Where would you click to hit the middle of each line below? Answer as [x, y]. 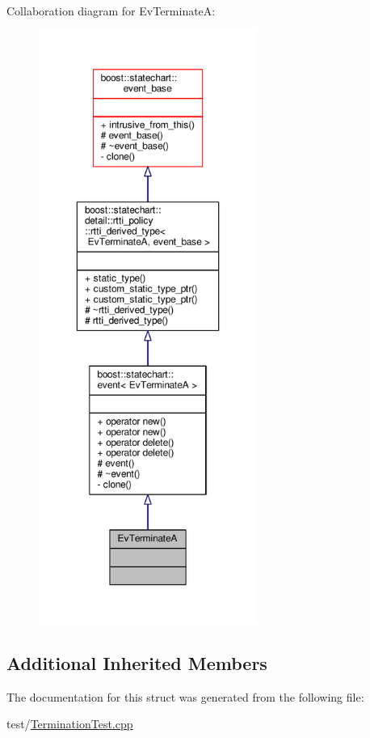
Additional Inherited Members [137, 662]
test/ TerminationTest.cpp [70, 724]
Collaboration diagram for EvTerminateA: [111, 11]
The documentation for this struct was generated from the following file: [185, 696]
